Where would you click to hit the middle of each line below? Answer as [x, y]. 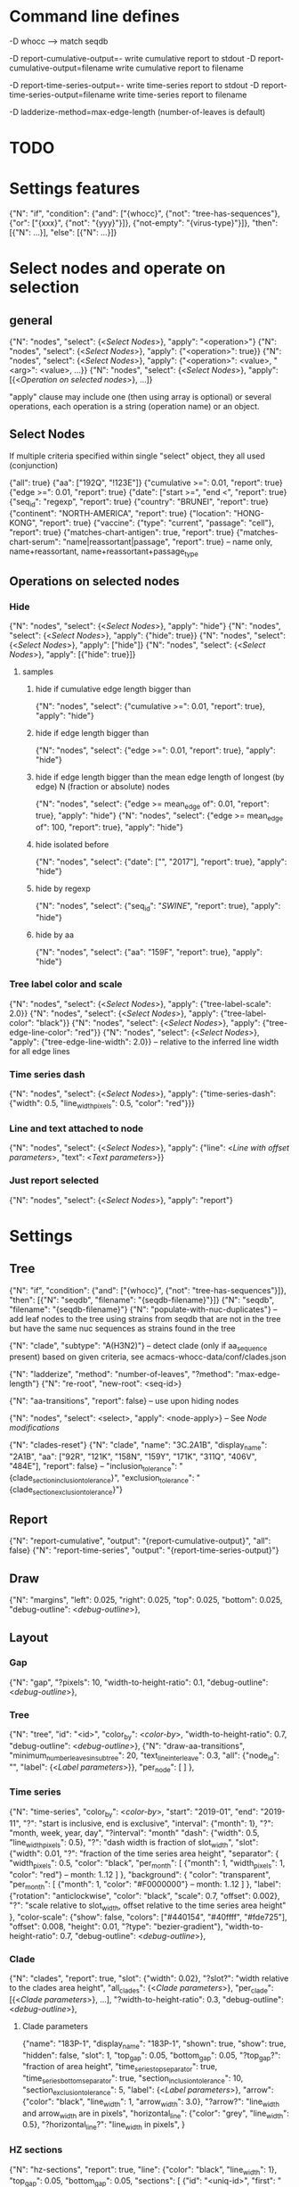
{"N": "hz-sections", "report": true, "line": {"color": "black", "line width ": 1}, [143, 2170]
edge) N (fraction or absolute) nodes [103, 787]
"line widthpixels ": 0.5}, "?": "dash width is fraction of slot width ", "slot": [134, 1843]
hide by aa [54, 935]
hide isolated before [72, 844]
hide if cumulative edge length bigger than [113, 689]
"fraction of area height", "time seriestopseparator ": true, [120, 2068]
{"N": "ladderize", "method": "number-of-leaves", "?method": [121, 1374]
